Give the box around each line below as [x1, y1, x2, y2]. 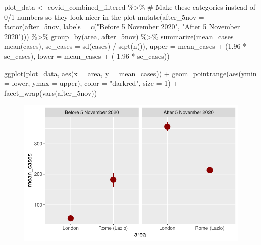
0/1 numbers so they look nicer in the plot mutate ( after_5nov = [4, 11, 204, 22]
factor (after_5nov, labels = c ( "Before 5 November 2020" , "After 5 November [4, 21, 240, 32]
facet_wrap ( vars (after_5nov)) [4, 87, 97, 98]
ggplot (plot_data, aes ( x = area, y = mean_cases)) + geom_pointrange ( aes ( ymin [4, 68, 257, 78]
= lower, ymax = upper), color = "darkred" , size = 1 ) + [4, 78, 179, 88]
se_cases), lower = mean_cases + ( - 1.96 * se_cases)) [4, 50, 170, 61]
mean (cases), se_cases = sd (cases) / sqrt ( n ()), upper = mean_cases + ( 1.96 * [4, 41, 247, 51]
